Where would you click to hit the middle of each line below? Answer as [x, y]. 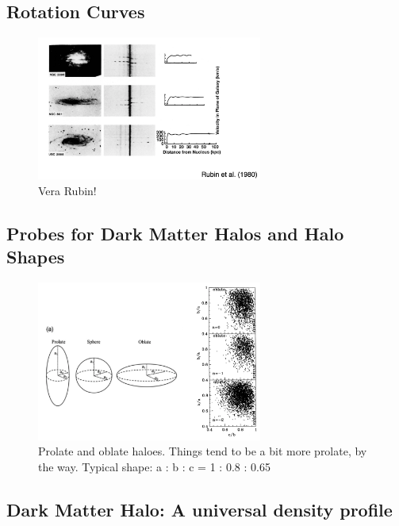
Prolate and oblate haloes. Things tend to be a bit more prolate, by [203, 451]
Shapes [36, 257]
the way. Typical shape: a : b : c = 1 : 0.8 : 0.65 [154, 466]
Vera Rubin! [67, 191]
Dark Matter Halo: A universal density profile [199, 509]
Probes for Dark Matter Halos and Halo [175, 234]
